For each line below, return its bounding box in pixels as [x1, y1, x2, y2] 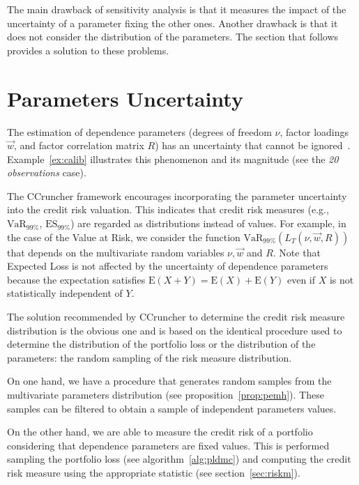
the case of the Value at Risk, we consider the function [7, 229, 240, 244]
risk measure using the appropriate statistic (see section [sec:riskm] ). [7, 465, 300, 479]
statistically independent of [7, 286, 123, 300]
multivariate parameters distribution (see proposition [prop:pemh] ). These [7, 387, 324, 401]
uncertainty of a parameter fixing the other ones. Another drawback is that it [7, 15, 338, 30]
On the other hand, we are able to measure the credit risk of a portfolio [7, 424, 313, 439]
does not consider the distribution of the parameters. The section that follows [7, 29, 339, 44]
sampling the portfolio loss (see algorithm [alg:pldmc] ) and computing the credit [7, 452, 351, 466]
